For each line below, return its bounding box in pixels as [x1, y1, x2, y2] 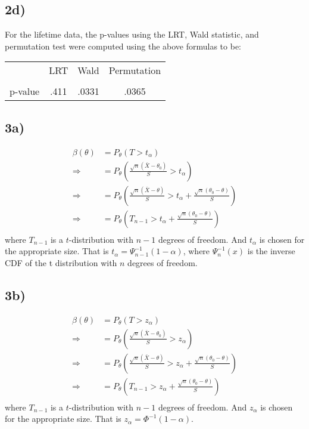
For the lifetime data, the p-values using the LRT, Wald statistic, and [5, 28, 259, 41]
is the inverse [247, 245, 295, 257]
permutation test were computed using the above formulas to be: [5, 39, 241, 52]
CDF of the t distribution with [5, 256, 117, 268]
